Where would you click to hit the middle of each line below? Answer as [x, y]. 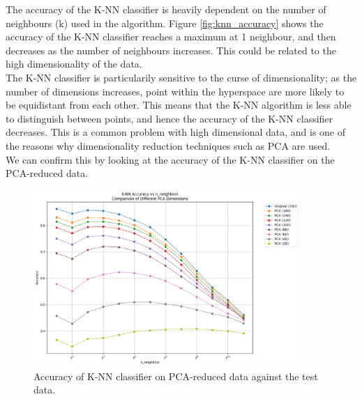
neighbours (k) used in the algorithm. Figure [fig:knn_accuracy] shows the [165, 23]
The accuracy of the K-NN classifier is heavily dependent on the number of [166, 9]
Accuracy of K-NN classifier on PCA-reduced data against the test [176, 376]
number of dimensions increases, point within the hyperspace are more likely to [175, 91]
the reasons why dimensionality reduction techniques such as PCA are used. [168, 145]
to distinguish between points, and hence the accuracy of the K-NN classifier [169, 118]
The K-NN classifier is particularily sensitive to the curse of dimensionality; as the [181, 77]
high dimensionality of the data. [74, 64]
